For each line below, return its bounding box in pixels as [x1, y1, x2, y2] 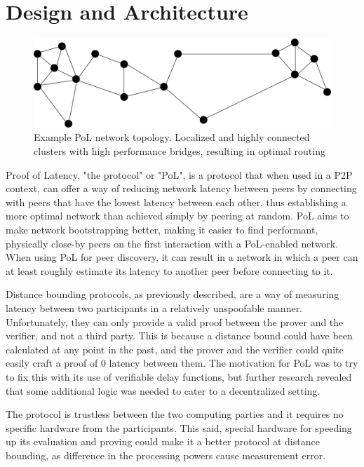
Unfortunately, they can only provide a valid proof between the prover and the [6, 314, 344, 329]
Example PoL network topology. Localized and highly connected [34, 130, 310, 144]
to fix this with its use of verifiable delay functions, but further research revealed [6, 369, 352, 384]
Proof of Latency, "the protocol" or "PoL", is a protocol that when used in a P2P [6, 167, 353, 182]
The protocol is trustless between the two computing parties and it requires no [6, 407, 344, 421]
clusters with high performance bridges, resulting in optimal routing [34, 144, 325, 158]
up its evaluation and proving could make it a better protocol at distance [6, 434, 320, 449]
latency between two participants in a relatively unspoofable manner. [6, 300, 303, 315]
